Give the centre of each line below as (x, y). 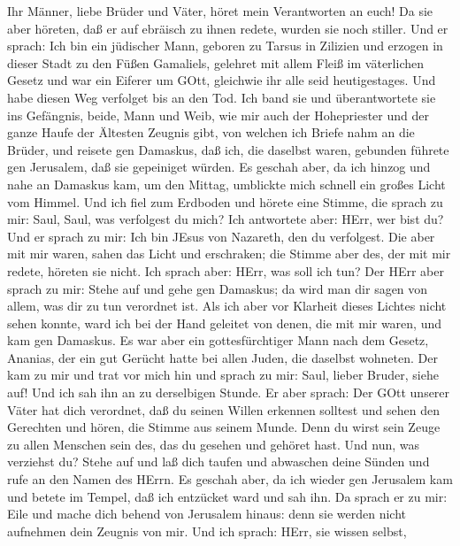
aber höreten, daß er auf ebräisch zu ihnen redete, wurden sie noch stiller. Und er (228, 28)
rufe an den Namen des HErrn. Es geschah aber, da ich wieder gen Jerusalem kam (230, 479)
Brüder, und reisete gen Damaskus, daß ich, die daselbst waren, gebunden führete (228, 149)
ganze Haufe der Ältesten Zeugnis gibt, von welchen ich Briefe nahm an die (211, 132)
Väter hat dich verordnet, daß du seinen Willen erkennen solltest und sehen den (223, 409)
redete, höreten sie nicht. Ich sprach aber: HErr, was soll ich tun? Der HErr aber (226, 270)
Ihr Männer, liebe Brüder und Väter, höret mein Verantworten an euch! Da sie (220, 11)
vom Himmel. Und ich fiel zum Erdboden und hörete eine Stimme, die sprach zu (225, 201)
